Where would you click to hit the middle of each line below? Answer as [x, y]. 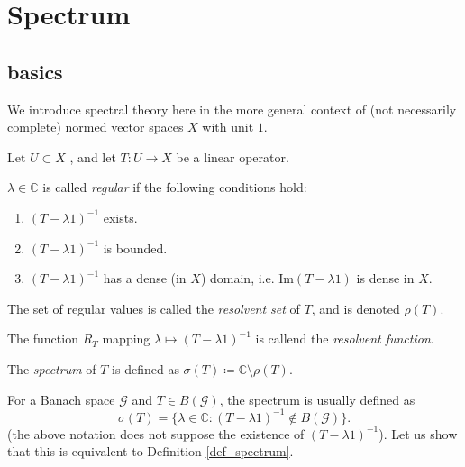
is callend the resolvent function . [345, 339]
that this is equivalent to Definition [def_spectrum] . [150, 451]
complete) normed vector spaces [96, 127]
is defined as [146, 368]
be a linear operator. [232, 156]
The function [43, 339]
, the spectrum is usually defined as [317, 399]
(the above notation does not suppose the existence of [156, 433]
